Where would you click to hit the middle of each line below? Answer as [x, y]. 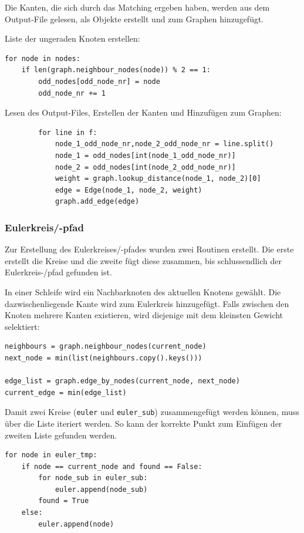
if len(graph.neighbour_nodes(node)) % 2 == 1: [116, 70]
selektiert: [22, 326]
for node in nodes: [43, 58]
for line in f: [68, 132]
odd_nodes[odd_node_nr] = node [99, 81]
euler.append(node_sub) [101, 489]
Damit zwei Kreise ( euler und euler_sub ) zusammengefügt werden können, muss [152, 412]
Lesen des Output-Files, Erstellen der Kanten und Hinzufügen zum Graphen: [143, 112]
